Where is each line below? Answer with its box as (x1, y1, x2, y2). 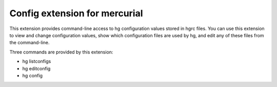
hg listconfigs (22, 59, 51, 65)
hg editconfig (22, 65, 51, 71)
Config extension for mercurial (9, 8, 143, 19)
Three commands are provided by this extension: (9, 49, 113, 55)
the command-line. (9, 40, 50, 46)
